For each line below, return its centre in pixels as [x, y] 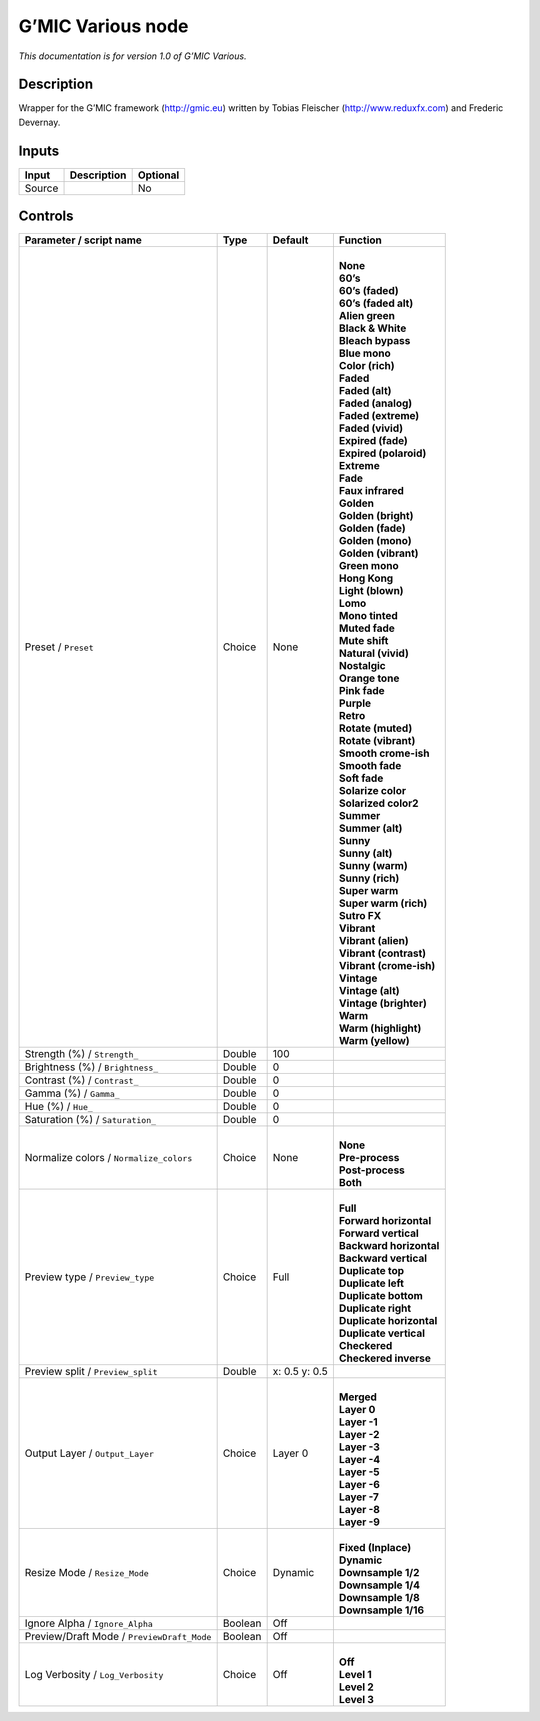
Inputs [39, 150]
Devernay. [39, 122]
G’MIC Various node [103, 26]
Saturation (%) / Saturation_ [90, 1120]
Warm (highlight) [380, 1028]
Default [290, 240]
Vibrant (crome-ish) [387, 966]
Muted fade [366, 628]
